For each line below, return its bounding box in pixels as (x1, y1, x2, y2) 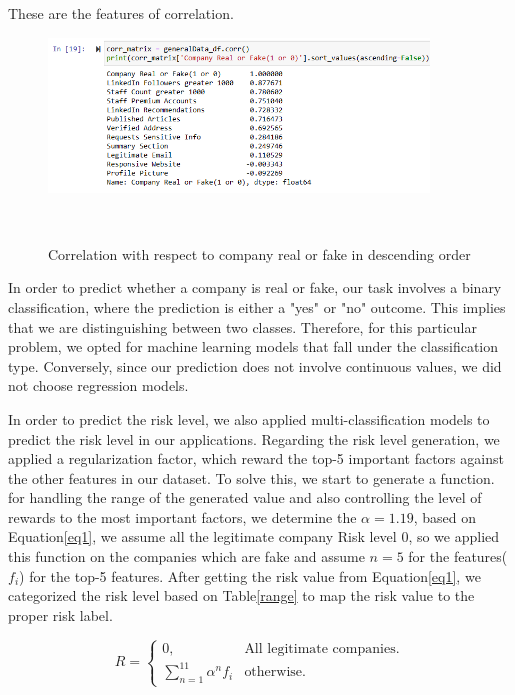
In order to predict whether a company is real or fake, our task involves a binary (8, 277, 502, 298)
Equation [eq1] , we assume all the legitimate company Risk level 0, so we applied (8, 526, 500, 547)
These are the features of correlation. (8, 3, 234, 23)
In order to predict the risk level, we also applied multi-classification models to (8, 408, 490, 429)
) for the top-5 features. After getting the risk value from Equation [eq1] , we (19, 565, 481, 586)
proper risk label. (8, 604, 113, 625)
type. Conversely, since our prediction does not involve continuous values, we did (8, 355, 502, 376)
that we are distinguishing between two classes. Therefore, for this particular (8, 316, 477, 337)
